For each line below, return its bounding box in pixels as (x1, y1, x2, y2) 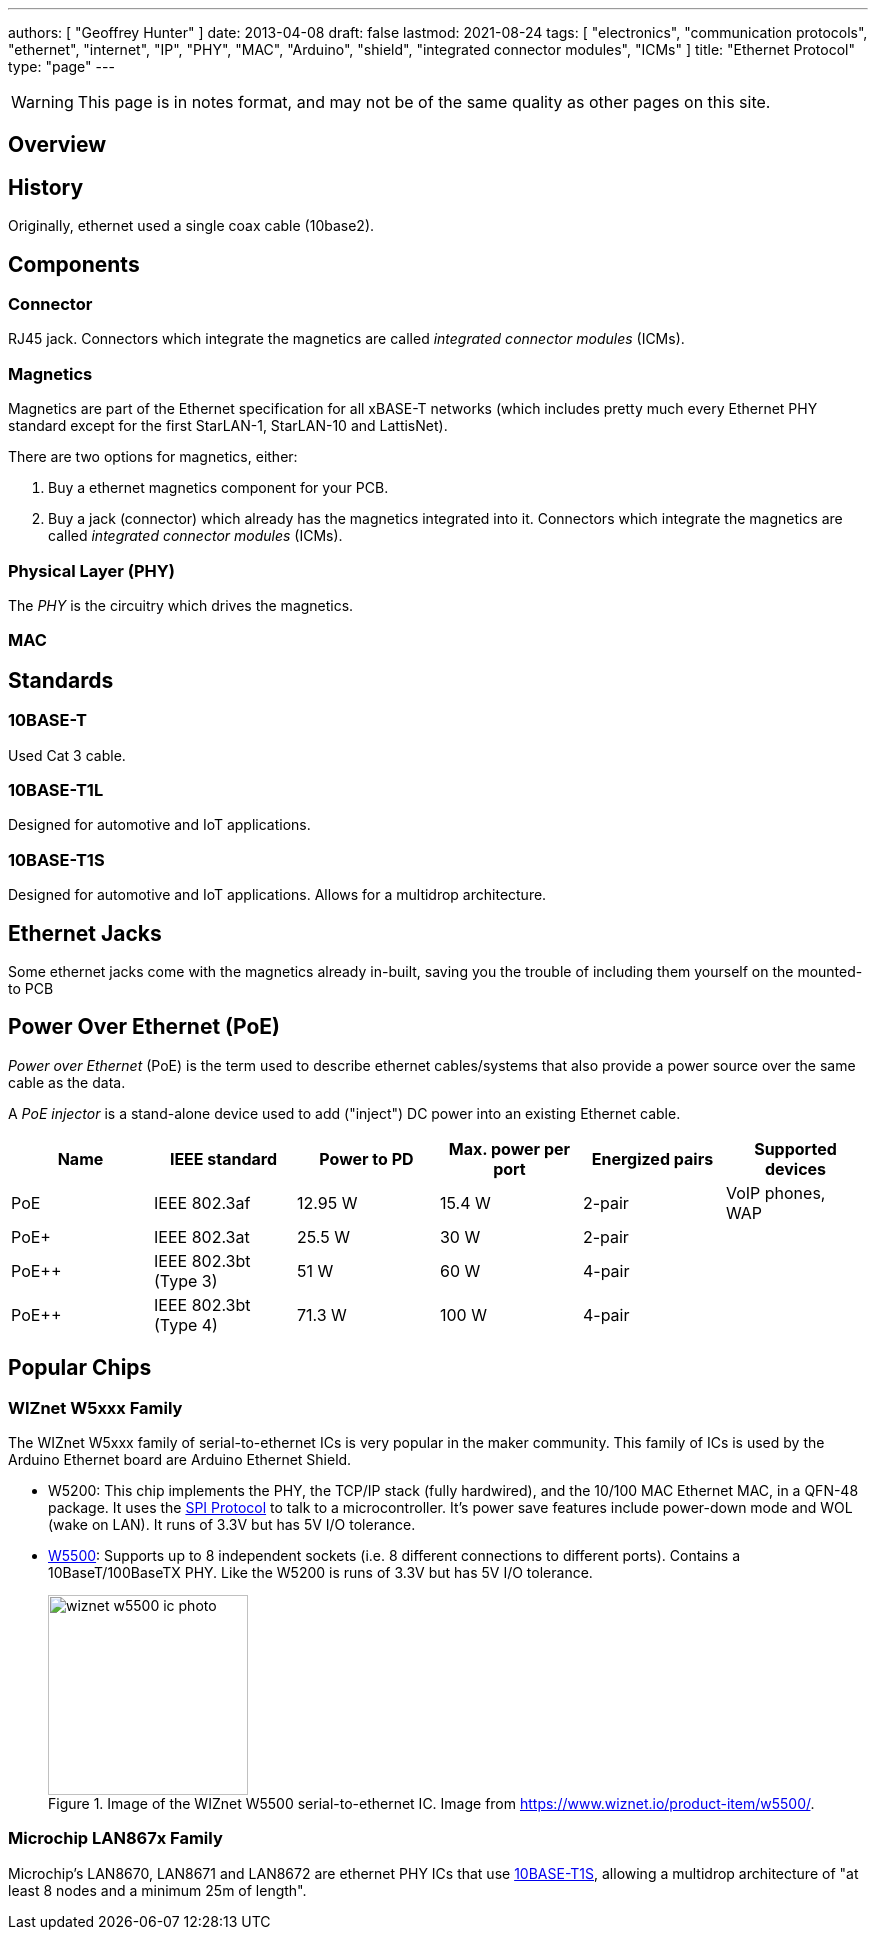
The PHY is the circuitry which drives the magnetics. (8, 596, 354, 614)
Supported (754, 1138, 837, 1159)
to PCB (8, 979, 54, 997)
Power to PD (319, 1148, 414, 1169)
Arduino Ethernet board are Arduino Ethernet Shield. (8, 1450, 352, 1468)
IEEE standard (169, 1148, 278, 1169)
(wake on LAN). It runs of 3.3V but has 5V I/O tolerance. (48, 1515, 416, 1533)
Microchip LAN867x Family (8, 1828, 223, 1849)
